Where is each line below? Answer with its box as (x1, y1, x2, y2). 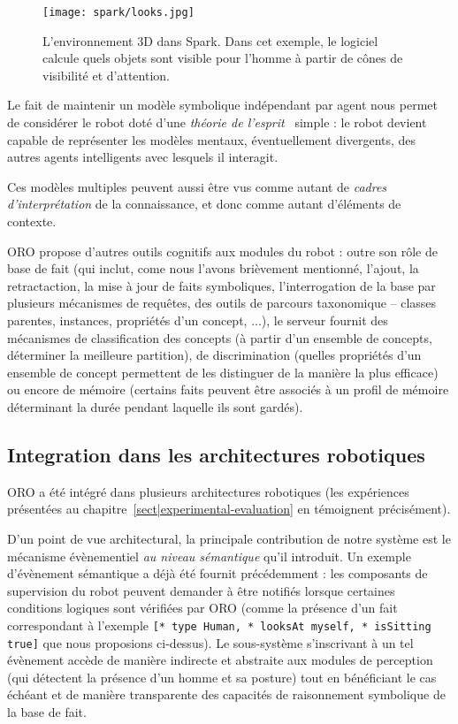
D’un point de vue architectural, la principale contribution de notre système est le (7, 529, 451, 547)
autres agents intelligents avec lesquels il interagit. (7, 148, 279, 166)
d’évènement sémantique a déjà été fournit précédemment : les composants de (7, 564, 428, 583)
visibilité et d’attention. (42, 65, 170, 84)
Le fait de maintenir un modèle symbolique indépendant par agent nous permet (7, 95, 438, 114)
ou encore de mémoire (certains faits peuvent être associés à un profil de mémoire (7, 380, 449, 399)
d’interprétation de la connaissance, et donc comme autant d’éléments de (7, 194, 401, 213)
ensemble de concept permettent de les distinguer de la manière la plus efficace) (7, 362, 439, 381)
